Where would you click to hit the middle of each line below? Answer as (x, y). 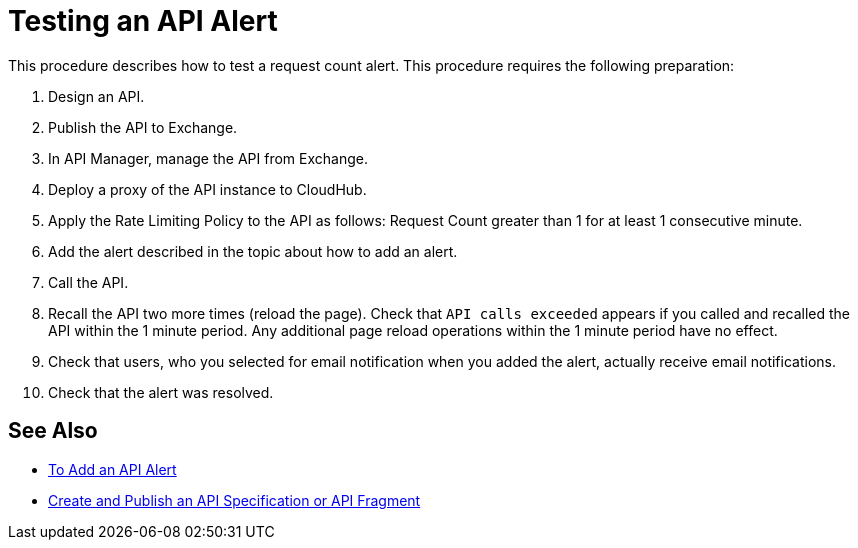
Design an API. (96, 96)
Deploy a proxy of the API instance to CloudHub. (207, 189)
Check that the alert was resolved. (161, 392)
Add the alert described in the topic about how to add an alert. (253, 251)
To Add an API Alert (112, 469)
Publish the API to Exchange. (143, 127)
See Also (53, 431)
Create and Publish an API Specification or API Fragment (234, 500)
